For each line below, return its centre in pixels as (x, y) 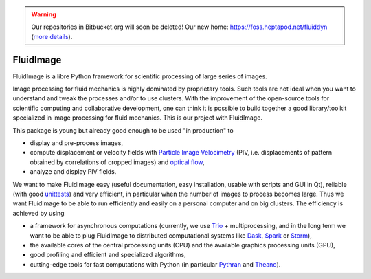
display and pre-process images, (77, 143)
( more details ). (52, 36)
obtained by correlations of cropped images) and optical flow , (117, 162)
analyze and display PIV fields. (73, 172)
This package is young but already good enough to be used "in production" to (123, 130)
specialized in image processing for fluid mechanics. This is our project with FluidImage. (137, 118)
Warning (44, 14)
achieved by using (38, 213)
